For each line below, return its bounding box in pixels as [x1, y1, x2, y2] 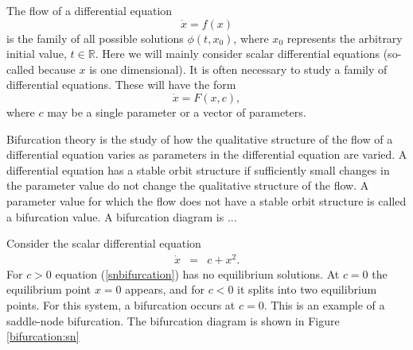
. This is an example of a [263, 297, 385, 313]
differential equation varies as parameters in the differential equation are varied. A [6, 146, 407, 163]
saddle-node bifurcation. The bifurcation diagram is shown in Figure [6, 312, 340, 329]
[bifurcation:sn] [6, 328, 80, 344]
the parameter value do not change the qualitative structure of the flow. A [6, 177, 369, 194]
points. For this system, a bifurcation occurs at [6, 297, 236, 313]
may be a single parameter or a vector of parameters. [47, 103, 306, 120]
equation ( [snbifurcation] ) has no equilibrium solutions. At [55, 265, 340, 282]
